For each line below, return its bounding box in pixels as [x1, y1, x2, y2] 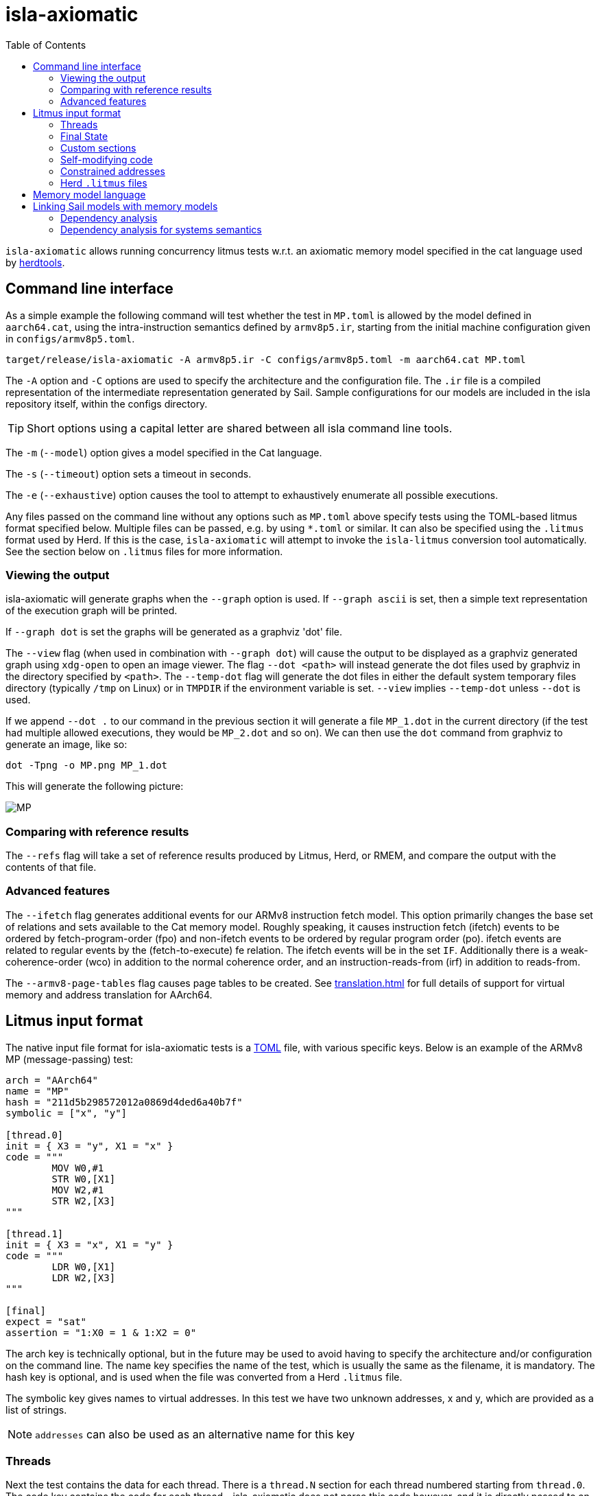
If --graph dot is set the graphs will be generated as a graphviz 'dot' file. [5, 626, 342, 638]
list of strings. [5, 1403, 67, 1416]
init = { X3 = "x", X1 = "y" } [5, 1239, 173, 1250]
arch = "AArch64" [5, 1074, 98, 1086]
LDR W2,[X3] [51, 1272, 116, 1283]
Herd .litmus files [60, 176, 147, 189]
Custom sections [60, 141, 136, 154]
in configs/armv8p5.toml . [5, 332, 135, 344]
